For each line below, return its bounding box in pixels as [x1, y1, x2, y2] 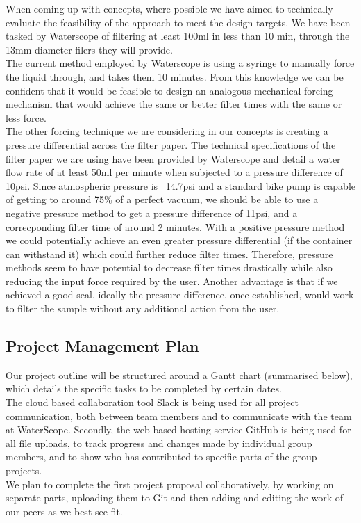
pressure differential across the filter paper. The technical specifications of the [6, 137, 336, 152]
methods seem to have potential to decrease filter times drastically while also [6, 260, 333, 275]
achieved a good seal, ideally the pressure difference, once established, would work [6, 287, 354, 302]
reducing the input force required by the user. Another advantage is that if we [6, 273, 338, 288]
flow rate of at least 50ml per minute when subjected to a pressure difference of [6, 165, 343, 179]
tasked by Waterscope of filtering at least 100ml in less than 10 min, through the [6, 29, 350, 43]
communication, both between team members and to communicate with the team [6, 408, 352, 423]
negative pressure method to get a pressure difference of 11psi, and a [6, 205, 298, 220]
